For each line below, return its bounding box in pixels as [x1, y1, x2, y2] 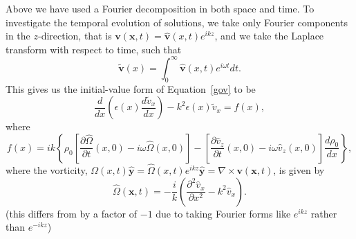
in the [6, 28, 30, 43]
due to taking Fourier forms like [156, 206, 291, 220]
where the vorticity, [6, 163, 88, 177]
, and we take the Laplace [214, 28, 324, 43]
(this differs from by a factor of [6, 206, 138, 220]
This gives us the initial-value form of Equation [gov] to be [6, 81, 256, 96]
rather [310, 206, 337, 220]
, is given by [273, 163, 325, 177]
